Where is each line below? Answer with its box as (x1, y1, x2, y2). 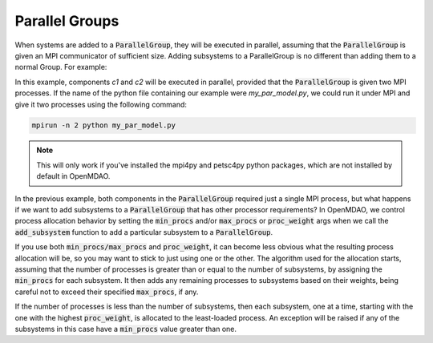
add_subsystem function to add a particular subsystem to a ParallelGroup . (14, 227, 273, 236)
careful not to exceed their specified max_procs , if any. (14, 287, 199, 297)
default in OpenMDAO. (36, 171, 111, 181)
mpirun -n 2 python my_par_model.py (31, 121, 176, 130)
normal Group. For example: (14, 63, 107, 72)
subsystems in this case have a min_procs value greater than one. (14, 324, 237, 333)
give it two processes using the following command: (14, 99, 188, 109)
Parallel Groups (14, 12, 119, 30)
